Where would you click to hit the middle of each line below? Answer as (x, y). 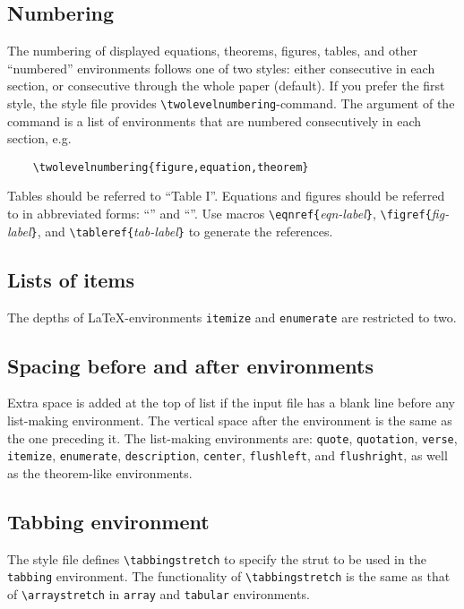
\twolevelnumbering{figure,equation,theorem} (171, 167)
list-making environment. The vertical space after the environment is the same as (230, 420)
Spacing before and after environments (190, 365)
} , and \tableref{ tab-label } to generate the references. (182, 231)
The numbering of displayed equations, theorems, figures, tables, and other (212, 51)
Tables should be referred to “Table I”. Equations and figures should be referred (226, 196)
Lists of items (71, 279)
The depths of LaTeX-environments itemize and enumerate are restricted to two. (232, 317)
